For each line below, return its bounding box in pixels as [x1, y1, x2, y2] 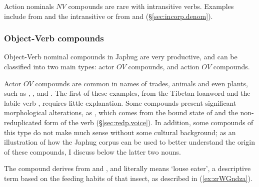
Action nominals [4, 1, 54, 11]
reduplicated [4, 117, 42, 127]
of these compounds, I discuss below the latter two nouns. [4, 146, 181, 157]
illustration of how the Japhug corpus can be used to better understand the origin [4, 137, 255, 147]
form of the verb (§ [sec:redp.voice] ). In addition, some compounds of [44, 117, 253, 127]
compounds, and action [128, 61, 199, 71]
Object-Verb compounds [4, 32, 104, 44]
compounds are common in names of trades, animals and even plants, [35, 78, 248, 88]
